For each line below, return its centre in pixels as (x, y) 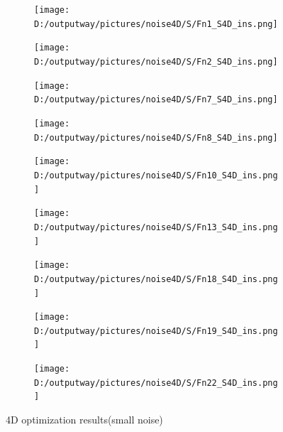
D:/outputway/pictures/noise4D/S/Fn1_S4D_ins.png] (156, 24)
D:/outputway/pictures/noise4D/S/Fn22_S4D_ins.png (156, 383)
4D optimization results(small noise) (84, 420)
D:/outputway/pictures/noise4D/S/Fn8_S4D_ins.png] (156, 137)
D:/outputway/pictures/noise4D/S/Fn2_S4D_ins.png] (156, 61)
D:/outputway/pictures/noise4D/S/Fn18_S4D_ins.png (156, 279)
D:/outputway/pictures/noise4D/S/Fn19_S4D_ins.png (156, 331)
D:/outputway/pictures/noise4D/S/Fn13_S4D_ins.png (156, 227)
